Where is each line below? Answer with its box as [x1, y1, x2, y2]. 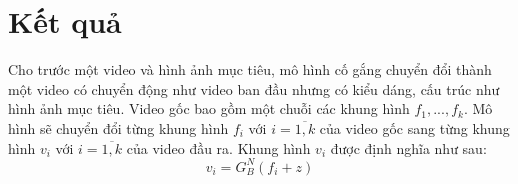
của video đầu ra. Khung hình [126, 137, 311, 158]
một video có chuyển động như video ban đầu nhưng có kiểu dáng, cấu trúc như [8, 78, 500, 99]
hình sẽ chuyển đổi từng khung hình [8, 117, 229, 138]
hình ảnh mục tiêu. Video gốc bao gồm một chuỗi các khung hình [8, 98, 410, 119]
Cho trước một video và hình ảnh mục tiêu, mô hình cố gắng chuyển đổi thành [8, 59, 492, 80]
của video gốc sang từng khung [319, 117, 510, 138]
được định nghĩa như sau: [330, 137, 487, 158]
